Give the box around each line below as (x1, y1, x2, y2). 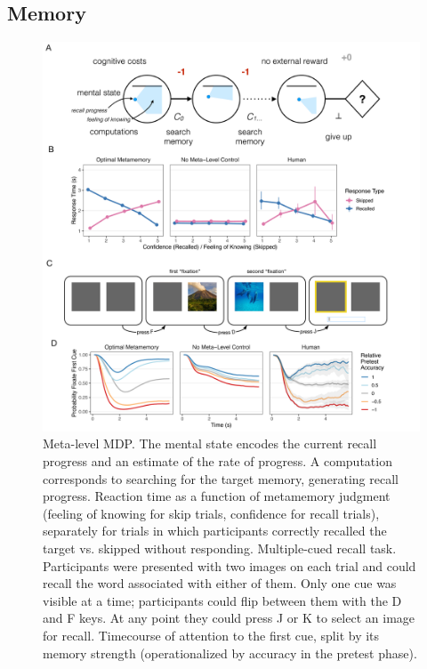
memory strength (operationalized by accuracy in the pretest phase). (43, 643, 417, 662)
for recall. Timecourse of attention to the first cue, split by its (43, 626, 380, 644)
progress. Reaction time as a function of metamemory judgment (43, 487, 391, 505)
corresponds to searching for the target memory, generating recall (43, 469, 399, 488)
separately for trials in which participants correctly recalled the (43, 521, 387, 540)
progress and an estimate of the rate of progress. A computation (43, 452, 392, 471)
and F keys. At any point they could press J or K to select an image (43, 609, 415, 627)
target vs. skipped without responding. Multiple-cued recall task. (43, 539, 397, 558)
